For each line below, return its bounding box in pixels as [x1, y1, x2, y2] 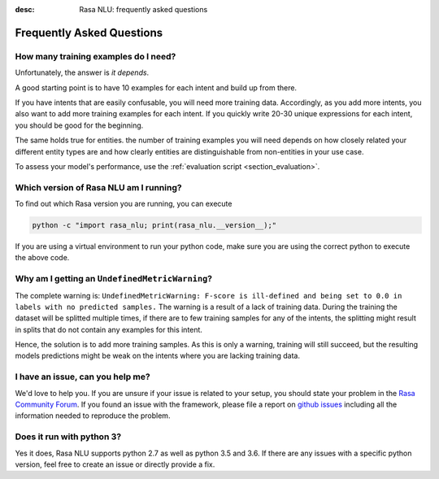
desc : [15, 5, 35, 14]
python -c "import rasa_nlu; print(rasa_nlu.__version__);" [32, 220, 277, 230]
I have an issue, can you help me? [15, 371, 150, 382]
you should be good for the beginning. [15, 120, 144, 130]
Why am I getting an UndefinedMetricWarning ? [15, 273, 213, 285]
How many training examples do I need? [15, 50, 176, 62]
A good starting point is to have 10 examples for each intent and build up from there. [15, 82, 297, 93]
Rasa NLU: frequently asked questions [79, 5, 208, 14]
